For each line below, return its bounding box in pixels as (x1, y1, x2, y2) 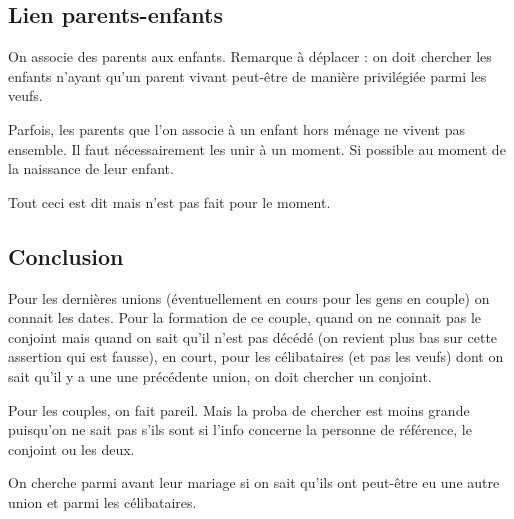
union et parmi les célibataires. (8, 491, 197, 512)
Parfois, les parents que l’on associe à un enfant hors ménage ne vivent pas (8, 118, 465, 139)
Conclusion (8, 240, 124, 271)
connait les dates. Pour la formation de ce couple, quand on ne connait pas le (8, 307, 482, 328)
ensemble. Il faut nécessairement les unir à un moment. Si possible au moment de (8, 138, 506, 159)
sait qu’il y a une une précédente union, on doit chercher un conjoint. (8, 365, 432, 386)
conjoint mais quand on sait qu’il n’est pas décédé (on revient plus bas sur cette (8, 326, 498, 347)
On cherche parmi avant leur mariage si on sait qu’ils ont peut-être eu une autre (8, 472, 500, 493)
